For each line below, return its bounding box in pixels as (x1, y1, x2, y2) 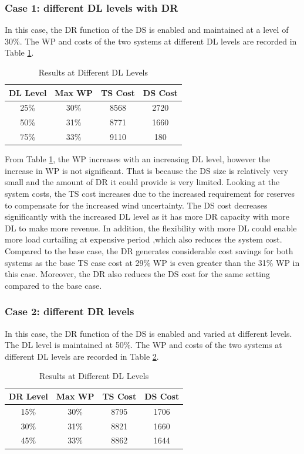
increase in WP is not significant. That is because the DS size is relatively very (5, 164, 289, 176)
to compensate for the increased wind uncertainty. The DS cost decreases (5, 199, 268, 211)
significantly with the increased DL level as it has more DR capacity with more (5, 210, 289, 223)
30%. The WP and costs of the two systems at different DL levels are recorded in (5, 35, 297, 47)
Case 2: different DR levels (5, 304, 134, 319)
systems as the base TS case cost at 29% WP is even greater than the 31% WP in (5, 256, 300, 268)
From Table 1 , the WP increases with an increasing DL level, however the (5, 153, 270, 165)
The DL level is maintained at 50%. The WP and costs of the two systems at (5, 339, 282, 351)
